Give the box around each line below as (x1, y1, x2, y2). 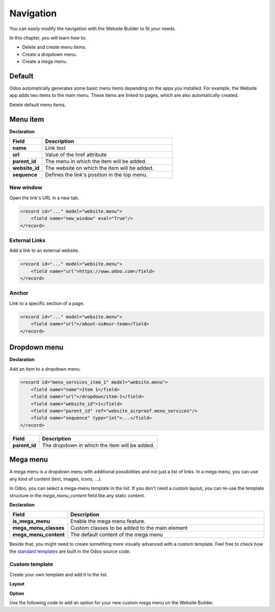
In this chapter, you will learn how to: (9, 35, 87, 41)
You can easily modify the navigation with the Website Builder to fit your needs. (9, 25, 176, 32)
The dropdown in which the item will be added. (42, 442, 155, 449)
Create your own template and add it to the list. (9, 571, 108, 577)
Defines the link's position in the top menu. (45, 171, 148, 178)
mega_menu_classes (12, 524, 65, 531)
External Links (9, 237, 46, 244)
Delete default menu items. (9, 101, 66, 108)
